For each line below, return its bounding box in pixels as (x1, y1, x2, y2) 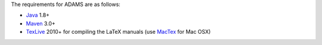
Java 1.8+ (26, 12, 50, 19)
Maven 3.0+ (26, 20, 56, 27)
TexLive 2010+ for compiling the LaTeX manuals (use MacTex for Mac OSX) (26, 28, 211, 36)
